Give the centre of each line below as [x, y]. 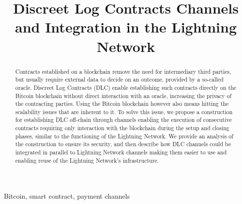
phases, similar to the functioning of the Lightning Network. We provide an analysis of [124, 136]
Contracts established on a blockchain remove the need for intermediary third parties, [123, 71]
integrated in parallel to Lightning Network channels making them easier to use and [121, 152]
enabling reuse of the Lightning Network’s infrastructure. [87, 160]
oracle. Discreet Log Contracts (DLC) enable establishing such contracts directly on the [126, 87]
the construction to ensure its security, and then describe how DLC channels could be [123, 144]
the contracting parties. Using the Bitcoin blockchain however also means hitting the [122, 104]
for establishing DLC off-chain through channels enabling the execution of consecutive [123, 120]
